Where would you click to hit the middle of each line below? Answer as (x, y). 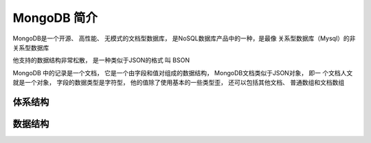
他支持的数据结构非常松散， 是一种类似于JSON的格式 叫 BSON (101, 60)
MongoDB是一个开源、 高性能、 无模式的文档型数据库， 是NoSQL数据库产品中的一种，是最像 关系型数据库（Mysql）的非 (184, 38)
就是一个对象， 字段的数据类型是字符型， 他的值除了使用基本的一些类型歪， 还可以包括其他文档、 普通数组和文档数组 (179, 83)
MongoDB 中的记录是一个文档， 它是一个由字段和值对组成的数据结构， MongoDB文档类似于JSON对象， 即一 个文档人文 (183, 73)
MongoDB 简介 (55, 18)
